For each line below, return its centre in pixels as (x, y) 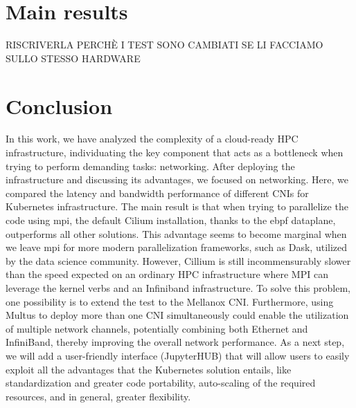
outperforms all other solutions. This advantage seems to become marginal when (176, 233)
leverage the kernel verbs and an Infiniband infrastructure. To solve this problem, (178, 287)
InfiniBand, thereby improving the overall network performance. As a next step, (175, 342)
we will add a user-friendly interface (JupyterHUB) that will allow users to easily (178, 355)
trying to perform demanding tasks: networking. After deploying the (150, 166)
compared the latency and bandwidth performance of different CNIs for (157, 193)
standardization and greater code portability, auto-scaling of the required (161, 383)
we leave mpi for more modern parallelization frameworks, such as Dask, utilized (177, 247)
